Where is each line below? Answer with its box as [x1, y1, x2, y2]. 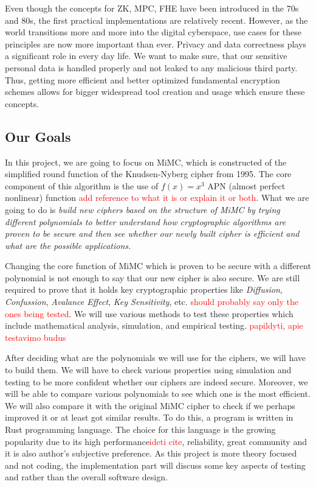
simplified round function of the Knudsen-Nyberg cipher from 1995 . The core [5, 167, 292, 180]
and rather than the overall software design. [5, 471, 168, 483]
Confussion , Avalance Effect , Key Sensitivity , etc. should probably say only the [5, 295, 298, 308]
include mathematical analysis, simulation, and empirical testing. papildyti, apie [5, 319, 303, 332]
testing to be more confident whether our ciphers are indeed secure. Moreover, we [5, 375, 308, 388]
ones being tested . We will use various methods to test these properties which [5, 307, 294, 320]
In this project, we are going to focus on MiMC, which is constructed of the [5, 155, 287, 168]
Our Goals [5, 127, 71, 145]
